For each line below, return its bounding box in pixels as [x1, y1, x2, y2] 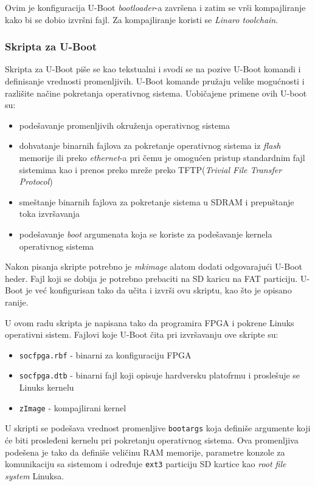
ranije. [5, 295, 29, 308]
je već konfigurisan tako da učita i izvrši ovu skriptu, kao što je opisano [26, 284, 292, 296]
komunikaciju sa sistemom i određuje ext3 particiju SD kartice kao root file [5, 457, 286, 470]
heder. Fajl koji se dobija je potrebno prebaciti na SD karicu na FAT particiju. [5, 272, 298, 284]
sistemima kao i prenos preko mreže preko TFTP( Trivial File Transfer [19, 163, 282, 176]
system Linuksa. [5, 469, 64, 482]
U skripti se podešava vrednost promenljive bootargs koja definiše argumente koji [5, 422, 311, 434]
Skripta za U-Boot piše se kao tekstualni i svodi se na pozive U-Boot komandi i [5, 63, 301, 75]
